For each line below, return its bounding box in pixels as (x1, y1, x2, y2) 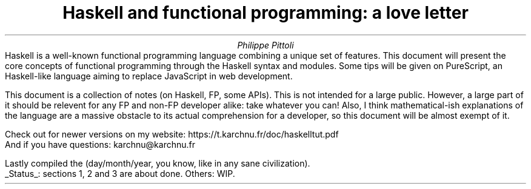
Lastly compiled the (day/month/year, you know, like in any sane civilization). (5, 157, 310, 168)
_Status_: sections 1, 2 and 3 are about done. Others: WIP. (5, 168, 235, 179)
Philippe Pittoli (237, 39, 294, 50)
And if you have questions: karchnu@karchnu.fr (5, 139, 196, 150)
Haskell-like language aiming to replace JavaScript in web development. (5, 70, 293, 81)
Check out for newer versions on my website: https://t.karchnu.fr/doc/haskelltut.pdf (5, 128, 339, 139)
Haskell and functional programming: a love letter (62, 2, 469, 23)
